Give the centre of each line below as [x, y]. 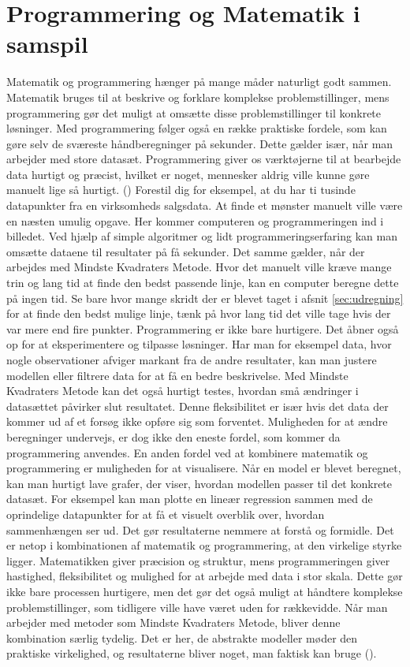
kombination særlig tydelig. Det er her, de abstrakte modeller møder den [182, 637]
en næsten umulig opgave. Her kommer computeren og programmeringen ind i [195, 220]
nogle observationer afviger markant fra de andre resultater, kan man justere [192, 360]
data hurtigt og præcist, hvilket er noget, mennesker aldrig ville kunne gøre [188, 174]
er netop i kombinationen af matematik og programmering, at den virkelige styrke [204, 545]
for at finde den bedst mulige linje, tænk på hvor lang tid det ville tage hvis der [199, 313]
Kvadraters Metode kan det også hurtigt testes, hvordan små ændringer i [183, 391]
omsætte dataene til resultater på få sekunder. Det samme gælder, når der [186, 251]
